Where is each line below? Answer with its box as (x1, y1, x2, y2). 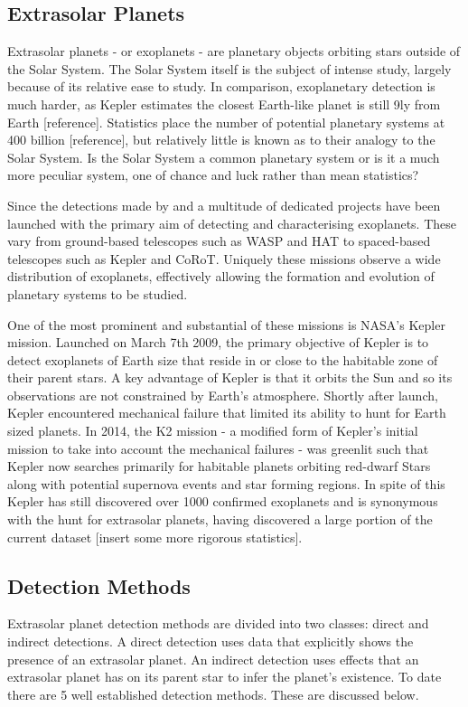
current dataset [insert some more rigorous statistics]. (7, 527, 303, 546)
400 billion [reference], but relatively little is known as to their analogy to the (7, 130, 435, 149)
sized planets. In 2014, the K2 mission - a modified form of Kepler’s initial (7, 421, 418, 440)
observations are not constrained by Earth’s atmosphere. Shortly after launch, (7, 385, 438, 404)
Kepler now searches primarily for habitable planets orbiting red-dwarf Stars (7, 457, 431, 476)
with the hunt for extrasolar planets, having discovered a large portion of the (7, 510, 433, 529)
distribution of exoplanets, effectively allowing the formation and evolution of (7, 267, 435, 286)
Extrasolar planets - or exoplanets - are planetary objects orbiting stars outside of (7, 42, 461, 61)
